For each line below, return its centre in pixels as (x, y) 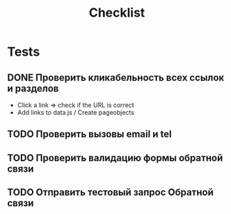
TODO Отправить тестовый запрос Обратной (110, 192)
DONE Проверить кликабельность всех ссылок (116, 77)
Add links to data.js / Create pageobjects (75, 112)
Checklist (117, 13)
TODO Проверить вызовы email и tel (89, 134)
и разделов (33, 88)
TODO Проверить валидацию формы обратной (115, 158)
